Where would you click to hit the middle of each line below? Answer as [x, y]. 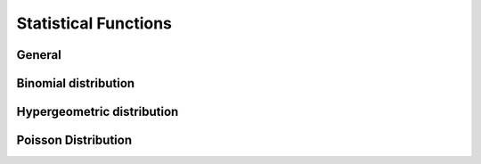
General [39, 55]
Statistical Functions [94, 23]
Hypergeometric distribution [98, 112]
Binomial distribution [76, 83]
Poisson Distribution [74, 140]
